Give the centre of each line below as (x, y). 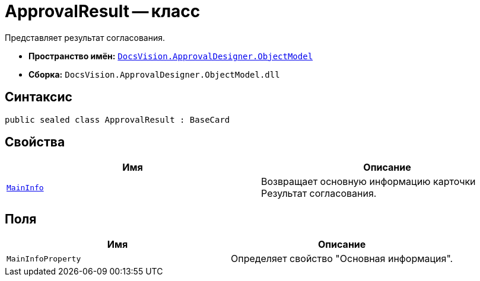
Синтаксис (39, 97)
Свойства (35, 142)
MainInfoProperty (44, 258)
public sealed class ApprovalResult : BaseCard (117, 119)
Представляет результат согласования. (85, 37)
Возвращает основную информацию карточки (368, 182)
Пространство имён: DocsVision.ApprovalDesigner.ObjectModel (171, 56)
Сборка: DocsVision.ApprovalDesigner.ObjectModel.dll (154, 74)
